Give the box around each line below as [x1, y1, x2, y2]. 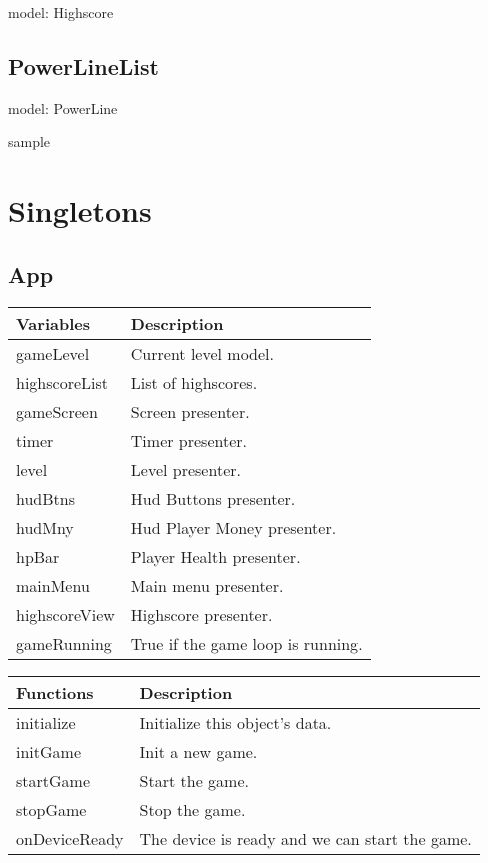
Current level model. [130, 341, 275, 365]
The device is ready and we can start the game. [139, 826, 472, 850]
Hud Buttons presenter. [130, 486, 296, 510]
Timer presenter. [130, 428, 248, 452]
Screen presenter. [130, 399, 250, 423]
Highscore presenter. [130, 602, 273, 626]
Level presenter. [130, 457, 241, 481]
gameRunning [16, 631, 112, 655]
